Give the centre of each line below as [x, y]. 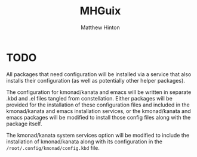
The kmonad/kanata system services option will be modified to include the [98, 135]
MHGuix [100, 11]
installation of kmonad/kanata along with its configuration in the [84, 142]
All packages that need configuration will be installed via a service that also [99, 74]
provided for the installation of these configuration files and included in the [98, 105]
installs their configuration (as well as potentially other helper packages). [96, 80]
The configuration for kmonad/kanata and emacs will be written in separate [99, 92]
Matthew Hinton [100, 27]
